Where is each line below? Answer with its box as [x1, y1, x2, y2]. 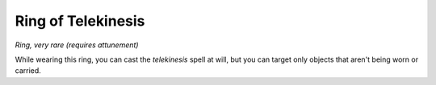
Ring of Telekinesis [15, 12, 145, 30]
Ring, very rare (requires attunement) [15, 40, 139, 50]
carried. [15, 66, 42, 75]
